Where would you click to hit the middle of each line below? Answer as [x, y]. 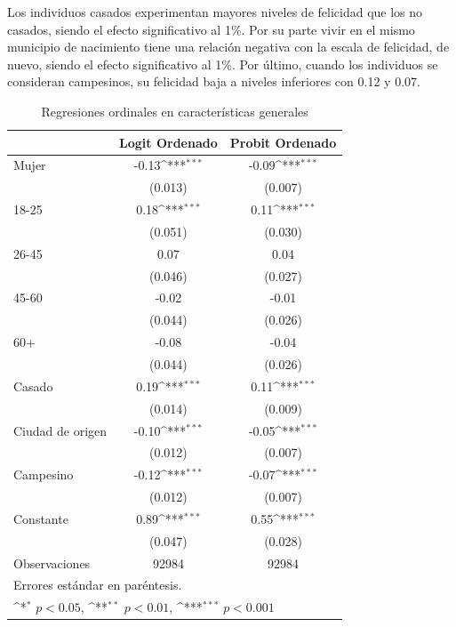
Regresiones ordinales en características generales [175, 111]
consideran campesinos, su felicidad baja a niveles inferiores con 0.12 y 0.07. [214, 81]
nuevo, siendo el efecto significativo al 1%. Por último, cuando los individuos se [223, 64]
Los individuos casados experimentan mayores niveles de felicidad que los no [215, 12]
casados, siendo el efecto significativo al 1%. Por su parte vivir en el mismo [211, 29]
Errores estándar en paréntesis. [98, 585]
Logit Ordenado [168, 142]
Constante [41, 518]
